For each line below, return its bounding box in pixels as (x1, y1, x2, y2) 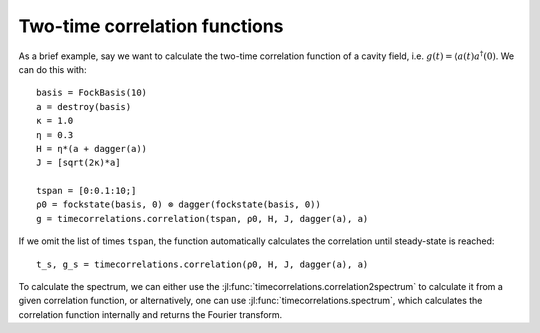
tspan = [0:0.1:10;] (36, 185, 137, 197)
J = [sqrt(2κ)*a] (36, 157, 121, 169)
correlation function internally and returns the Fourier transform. (18, 308, 283, 320)
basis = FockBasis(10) (36, 87, 148, 99)
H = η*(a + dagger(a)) (36, 143, 148, 154)
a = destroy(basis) (36, 101, 132, 112)
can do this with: (18, 63, 87, 75)
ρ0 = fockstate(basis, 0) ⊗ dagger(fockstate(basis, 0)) (36, 199, 322, 210)
